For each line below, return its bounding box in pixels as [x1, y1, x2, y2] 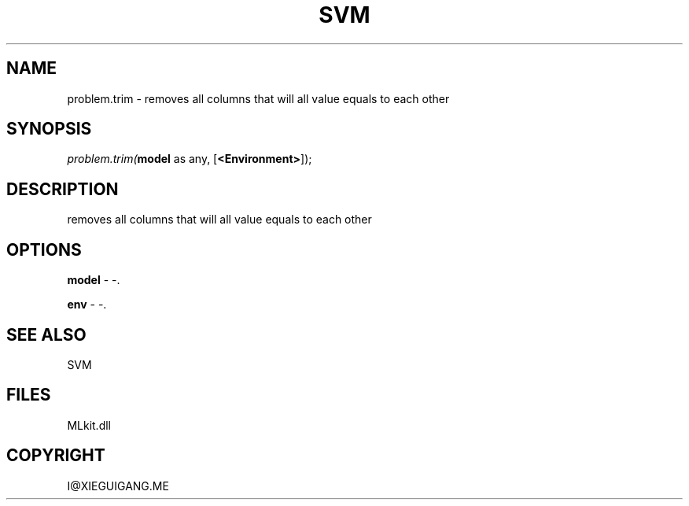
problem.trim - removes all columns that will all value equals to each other [67, 91, 450, 105]
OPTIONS [6, 239, 82, 260]
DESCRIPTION [6, 179, 119, 199]
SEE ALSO [6, 324, 87, 345]
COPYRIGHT [6, 445, 105, 466]
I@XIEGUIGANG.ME [67, 478, 169, 493]
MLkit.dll [67, 418, 111, 432]
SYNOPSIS [6, 119, 92, 139]
